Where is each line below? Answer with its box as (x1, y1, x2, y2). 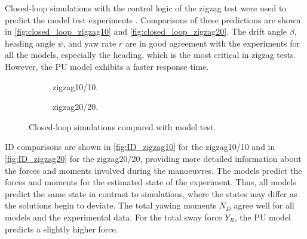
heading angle (5, 36, 56, 49)
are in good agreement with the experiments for (125, 36, 300, 49)
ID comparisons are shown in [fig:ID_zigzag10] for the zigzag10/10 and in (5, 140, 275, 153)
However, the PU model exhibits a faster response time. (5, 60, 209, 72)
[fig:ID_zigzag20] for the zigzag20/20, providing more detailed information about (5, 152, 302, 164)
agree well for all (234, 199, 294, 212)
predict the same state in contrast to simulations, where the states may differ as (5, 187, 297, 200)
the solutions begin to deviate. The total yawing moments (5, 199, 217, 212)
